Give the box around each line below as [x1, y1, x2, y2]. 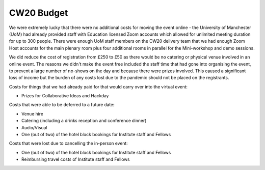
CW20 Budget [9, 7, 68, 18]
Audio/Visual [21, 124, 48, 130]
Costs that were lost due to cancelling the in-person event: [9, 141, 128, 146]
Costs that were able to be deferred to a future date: [9, 102, 115, 108]
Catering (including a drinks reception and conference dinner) [21, 118, 147, 124]
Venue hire [21, 111, 44, 116]
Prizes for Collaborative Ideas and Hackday [21, 93, 109, 99]
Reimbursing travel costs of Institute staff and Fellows [21, 156, 130, 162]
